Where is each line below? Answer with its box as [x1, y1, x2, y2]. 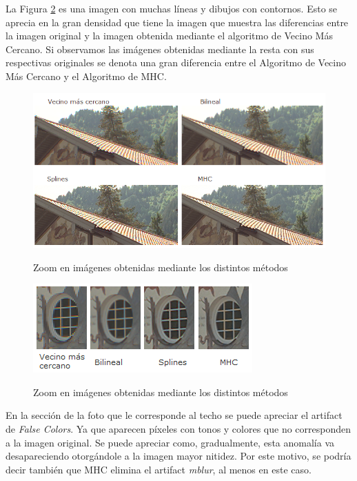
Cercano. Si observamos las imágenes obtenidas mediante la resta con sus [6, 41, 314, 56]
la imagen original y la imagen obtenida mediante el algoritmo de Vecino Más [6, 28, 333, 43]
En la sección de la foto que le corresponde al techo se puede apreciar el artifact [6, 408, 343, 422]
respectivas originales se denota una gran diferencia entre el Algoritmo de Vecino [6, 55, 347, 70]
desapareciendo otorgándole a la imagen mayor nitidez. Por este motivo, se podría [6, 449, 351, 463]
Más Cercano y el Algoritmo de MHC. [6, 68, 167, 83]
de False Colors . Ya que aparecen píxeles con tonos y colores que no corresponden [6, 422, 351, 436]
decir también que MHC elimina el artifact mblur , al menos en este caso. [6, 462, 312, 476]
